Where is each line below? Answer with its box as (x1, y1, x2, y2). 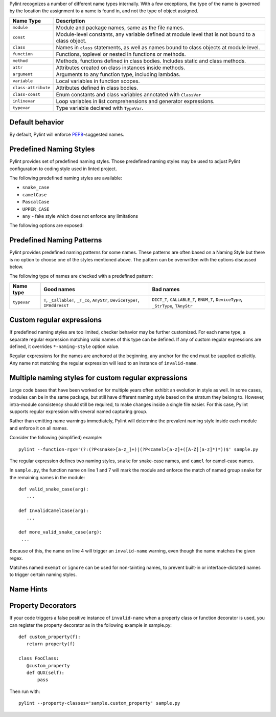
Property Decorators (9, 601, 77, 610)
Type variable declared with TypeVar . (56, 104, 144, 111)
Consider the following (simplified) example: (9, 435, 102, 441)
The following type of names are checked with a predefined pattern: (9, 273, 153, 279)
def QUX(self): (26, 670, 65, 676)
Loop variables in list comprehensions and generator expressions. (56, 97, 215, 105)
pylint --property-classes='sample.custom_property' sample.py (18, 700, 180, 706)
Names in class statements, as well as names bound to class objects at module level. (56, 44, 260, 51)
